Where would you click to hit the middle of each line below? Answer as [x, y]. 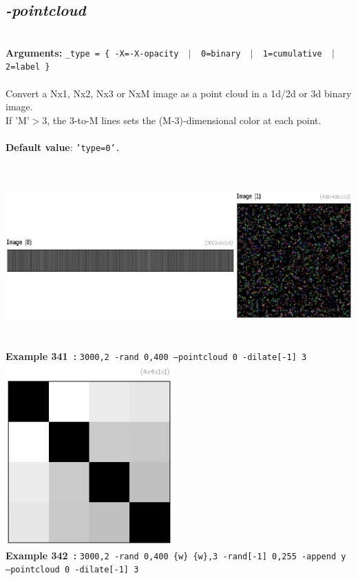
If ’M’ [18, 120]
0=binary [221, 53]
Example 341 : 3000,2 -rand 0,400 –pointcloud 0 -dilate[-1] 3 [156, 356]
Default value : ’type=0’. [63, 147]
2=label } [28, 67]
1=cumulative [292, 53]
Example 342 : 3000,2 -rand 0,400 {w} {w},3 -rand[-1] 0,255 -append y [176, 555]
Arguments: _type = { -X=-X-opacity [92, 52]
